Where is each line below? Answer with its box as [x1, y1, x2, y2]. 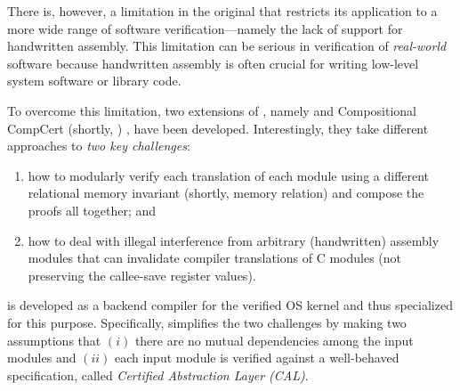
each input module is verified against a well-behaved [114, 348, 399, 367]
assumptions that [7, 330, 101, 349]
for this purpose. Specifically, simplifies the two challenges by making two [7, 313, 407, 331]
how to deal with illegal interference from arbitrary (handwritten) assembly [28, 231, 440, 249]
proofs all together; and [28, 200, 157, 219]
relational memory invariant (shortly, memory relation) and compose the [28, 183, 424, 202]
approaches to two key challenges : [7, 136, 190, 155]
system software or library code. [7, 71, 182, 90]
